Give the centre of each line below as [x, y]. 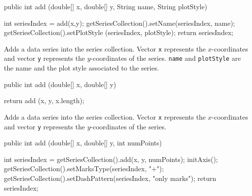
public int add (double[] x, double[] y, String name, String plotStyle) [106, 6]
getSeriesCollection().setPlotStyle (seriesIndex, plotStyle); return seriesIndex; [119, 32]
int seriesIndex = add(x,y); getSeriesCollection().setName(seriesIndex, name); [120, 23]
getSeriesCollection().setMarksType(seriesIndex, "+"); [84, 169]
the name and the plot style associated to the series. [81, 68]
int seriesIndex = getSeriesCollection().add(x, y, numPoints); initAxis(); [111, 159]
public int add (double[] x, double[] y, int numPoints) [83, 143]
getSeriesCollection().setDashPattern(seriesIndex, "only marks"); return [110, 178]
